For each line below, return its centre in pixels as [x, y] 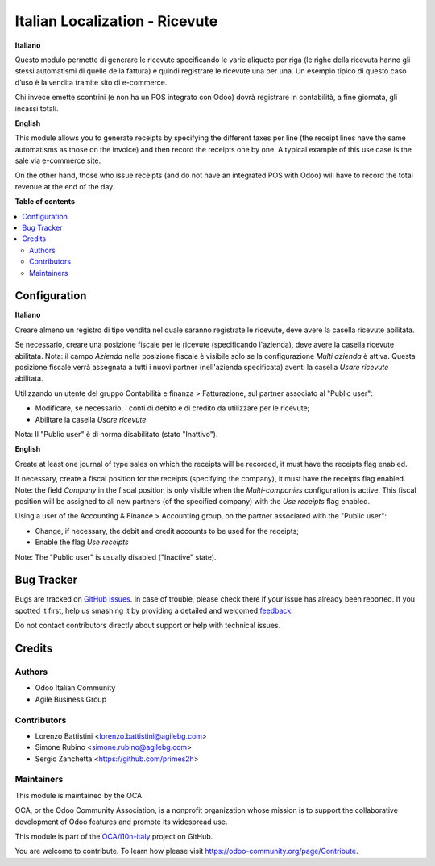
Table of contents [45, 202]
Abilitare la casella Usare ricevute [91, 419]
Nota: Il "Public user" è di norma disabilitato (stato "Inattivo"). [116, 434]
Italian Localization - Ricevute [116, 21]
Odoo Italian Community [75, 688]
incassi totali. [37, 108]
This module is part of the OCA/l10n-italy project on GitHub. [114, 836]
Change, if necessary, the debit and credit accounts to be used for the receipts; [167, 531]
